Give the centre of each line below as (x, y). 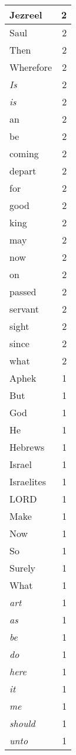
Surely (23, 568)
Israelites (28, 481)
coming (24, 153)
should (22, 723)
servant (24, 309)
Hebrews (27, 447)
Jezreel (26, 15)
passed (23, 291)
